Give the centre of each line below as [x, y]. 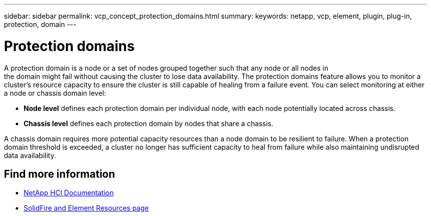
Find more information [60, 174]
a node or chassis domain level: [55, 93]
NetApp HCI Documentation [69, 193]
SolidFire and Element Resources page [86, 208]
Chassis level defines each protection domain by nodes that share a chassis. [149, 123]
